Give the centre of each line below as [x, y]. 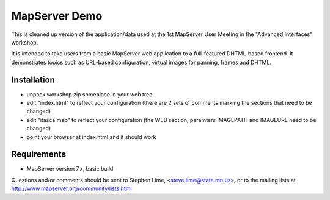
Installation [33, 80]
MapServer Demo [57, 16]
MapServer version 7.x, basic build [70, 169]
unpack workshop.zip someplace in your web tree [90, 94]
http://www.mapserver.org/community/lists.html [71, 188]
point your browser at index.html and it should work [91, 137]
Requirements [39, 155]
